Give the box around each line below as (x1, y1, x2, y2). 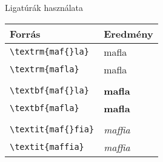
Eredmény (104, 26, 153, 41)
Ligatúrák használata (5, 1, 84, 13)
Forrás (10, 26, 41, 41)
